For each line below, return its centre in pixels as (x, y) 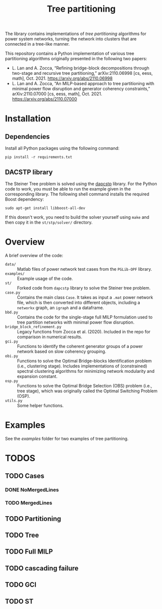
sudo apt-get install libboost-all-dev (45, 208)
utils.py (14, 400)
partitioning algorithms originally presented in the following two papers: (76, 59)
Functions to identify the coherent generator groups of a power (80, 346)
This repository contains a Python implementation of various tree (70, 53)
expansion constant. (37, 376)
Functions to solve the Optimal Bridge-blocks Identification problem (85, 361)
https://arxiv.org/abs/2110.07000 (44, 99)
